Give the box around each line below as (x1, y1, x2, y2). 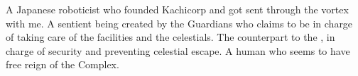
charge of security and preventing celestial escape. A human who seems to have (6, 43, 350, 58)
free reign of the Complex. (6, 57, 119, 72)
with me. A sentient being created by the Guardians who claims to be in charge (6, 15, 353, 30)
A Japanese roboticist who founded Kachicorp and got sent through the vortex (6, 2, 349, 16)
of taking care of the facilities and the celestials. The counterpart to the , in (6, 30, 335, 44)
